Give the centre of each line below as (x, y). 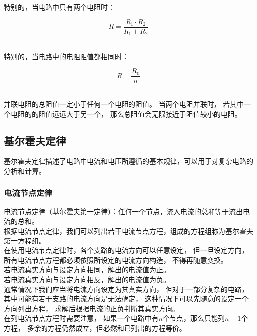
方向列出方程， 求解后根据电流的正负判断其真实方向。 (92, 308)
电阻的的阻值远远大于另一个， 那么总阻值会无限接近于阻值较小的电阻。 (126, 114)
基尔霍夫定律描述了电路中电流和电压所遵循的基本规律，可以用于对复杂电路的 (128, 161)
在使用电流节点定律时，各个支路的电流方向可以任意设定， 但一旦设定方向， (126, 250)
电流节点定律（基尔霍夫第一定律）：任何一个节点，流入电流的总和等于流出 (123, 211)
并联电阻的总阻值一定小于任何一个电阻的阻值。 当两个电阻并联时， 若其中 (124, 104)
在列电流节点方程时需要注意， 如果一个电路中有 (81, 318)
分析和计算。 (25, 170)
